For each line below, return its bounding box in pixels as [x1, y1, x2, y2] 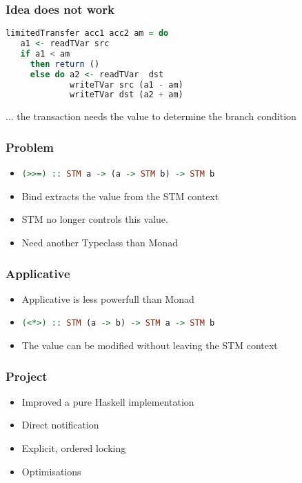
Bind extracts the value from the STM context [21, 188, 219, 203]
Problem [6, 138, 54, 155]
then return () [30, 59, 100, 69]
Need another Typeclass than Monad [21, 235, 178, 249]
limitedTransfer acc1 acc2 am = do [6, 28, 169, 39]
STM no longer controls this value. [21, 212, 168, 226]
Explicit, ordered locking [21, 441, 126, 455]
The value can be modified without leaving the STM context [21, 338, 278, 353]
